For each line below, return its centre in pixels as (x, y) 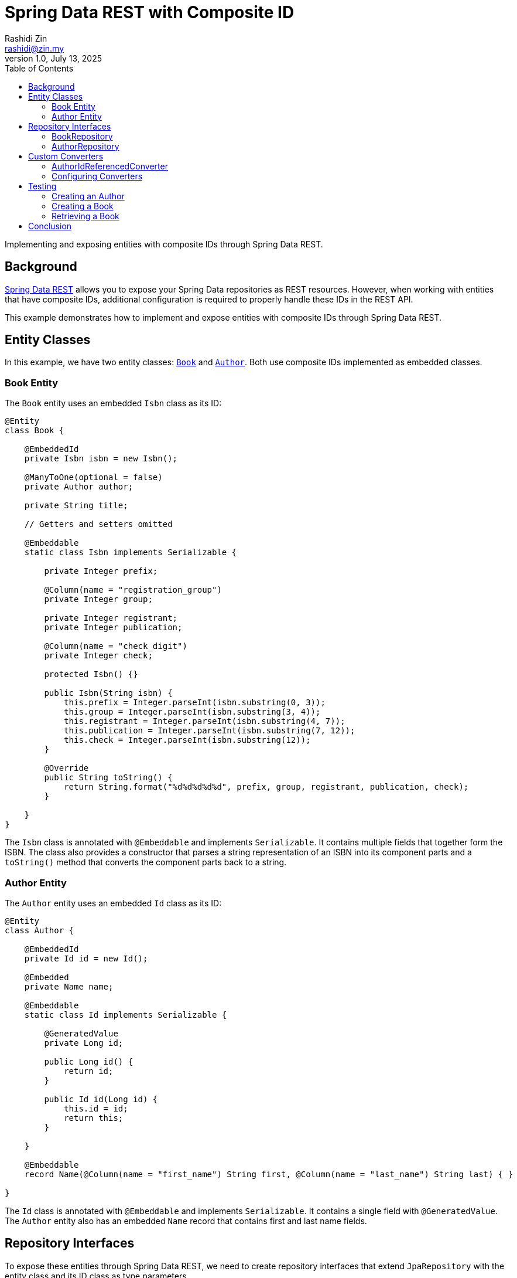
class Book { (35, 431)
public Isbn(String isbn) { (108, 693)
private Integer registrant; (111, 618)
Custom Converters (66, 156)
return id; (89, 1071)
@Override (66, 768)
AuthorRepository (85, 146)
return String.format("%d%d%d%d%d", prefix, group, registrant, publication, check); (266, 787)
